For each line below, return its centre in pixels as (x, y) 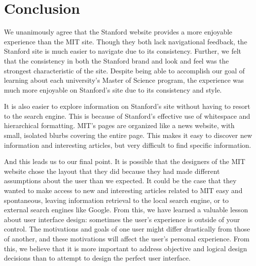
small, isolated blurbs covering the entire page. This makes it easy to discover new (128, 135)
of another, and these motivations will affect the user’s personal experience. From (127, 238)
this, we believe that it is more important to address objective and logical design (126, 248)
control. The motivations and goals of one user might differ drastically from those (127, 229)
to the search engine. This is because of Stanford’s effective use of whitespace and (127, 116)
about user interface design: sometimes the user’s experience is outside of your (122, 219)
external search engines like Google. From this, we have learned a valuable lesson (126, 210)
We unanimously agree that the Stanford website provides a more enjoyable (118, 32)
